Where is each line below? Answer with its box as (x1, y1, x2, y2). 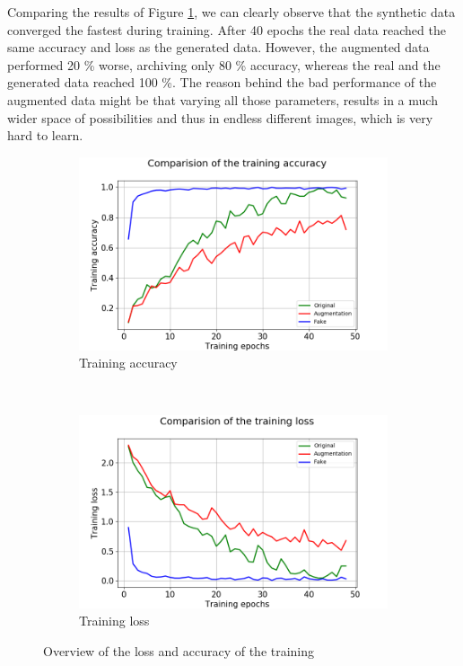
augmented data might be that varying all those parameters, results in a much (7, 90, 438, 109)
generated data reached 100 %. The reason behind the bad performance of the (7, 73, 437, 92)
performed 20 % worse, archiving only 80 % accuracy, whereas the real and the (7, 55, 441, 74)
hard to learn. (7, 126, 83, 145)
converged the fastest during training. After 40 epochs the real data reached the (7, 20, 446, 39)
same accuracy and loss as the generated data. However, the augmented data (7, 38, 430, 57)
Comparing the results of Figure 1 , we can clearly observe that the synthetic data (7, 3, 456, 21)
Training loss (79, 611, 150, 630)
